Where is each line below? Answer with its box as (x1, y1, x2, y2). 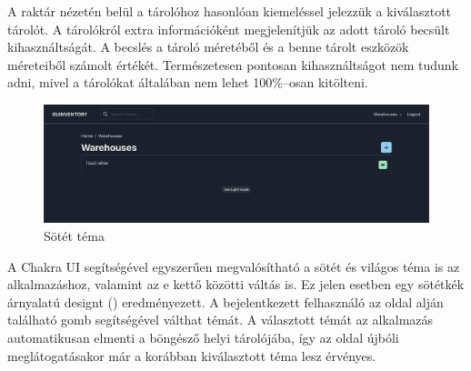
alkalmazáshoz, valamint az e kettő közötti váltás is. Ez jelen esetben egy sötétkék (7, 275, 465, 294)
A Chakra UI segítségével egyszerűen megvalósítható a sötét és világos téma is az (7, 256, 460, 276)
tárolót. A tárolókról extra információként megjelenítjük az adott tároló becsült (7, 19, 450, 38)
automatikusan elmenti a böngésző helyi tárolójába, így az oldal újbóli (7, 327, 399, 346)
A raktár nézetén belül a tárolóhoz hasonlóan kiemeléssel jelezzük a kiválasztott (7, 2, 452, 20)
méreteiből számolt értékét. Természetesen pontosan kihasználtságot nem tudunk (7, 55, 458, 74)
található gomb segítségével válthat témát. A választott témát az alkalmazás (7, 310, 434, 329)
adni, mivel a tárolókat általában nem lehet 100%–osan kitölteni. (7, 73, 368, 92)
